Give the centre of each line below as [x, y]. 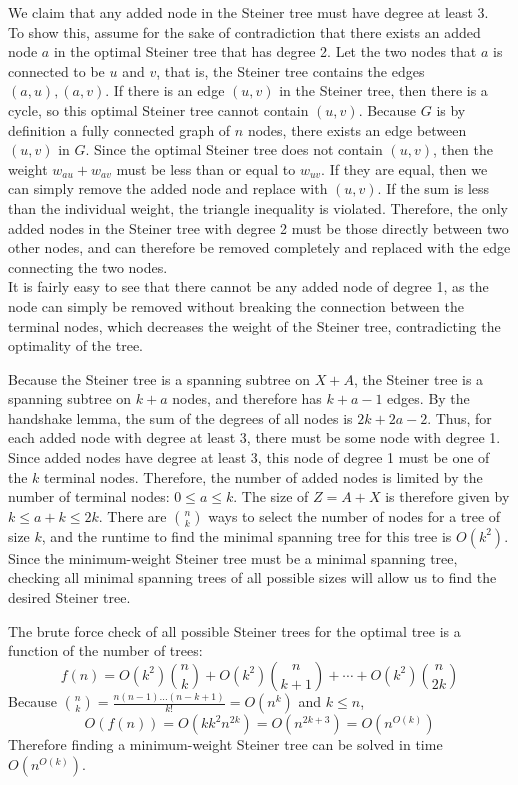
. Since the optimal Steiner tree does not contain [234, 149]
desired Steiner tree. [69, 597]
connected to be [56, 70]
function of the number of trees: [105, 650]
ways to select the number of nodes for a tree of [354, 515]
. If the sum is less [433, 188]
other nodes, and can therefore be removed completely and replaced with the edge [259, 247]
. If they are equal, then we [404, 168]
